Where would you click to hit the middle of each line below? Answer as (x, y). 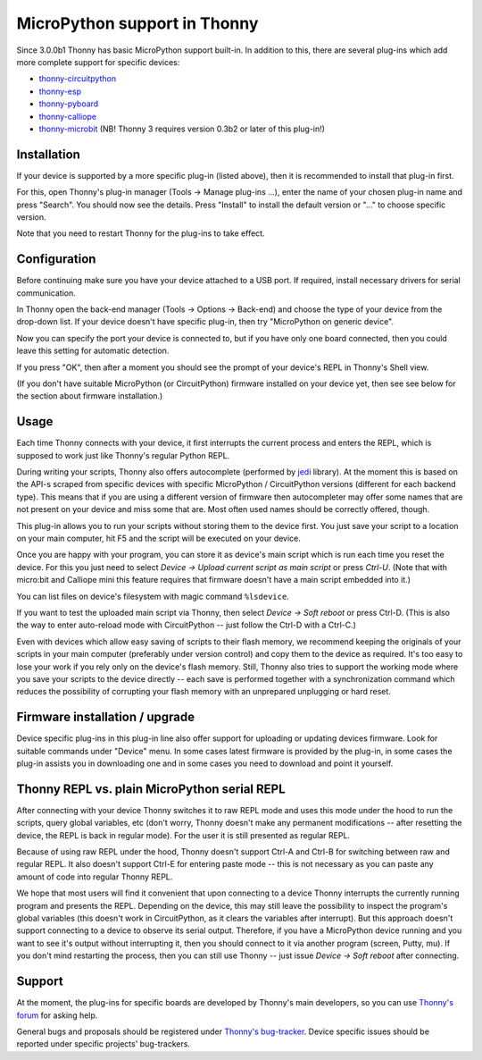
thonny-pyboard (69, 104)
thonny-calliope (68, 116)
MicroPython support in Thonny (137, 23)
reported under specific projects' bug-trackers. (104, 1044)
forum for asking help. (57, 1015)
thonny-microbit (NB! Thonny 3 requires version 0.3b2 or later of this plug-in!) (182, 129)
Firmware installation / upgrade (106, 717)
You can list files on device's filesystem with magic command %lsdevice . (153, 596)
